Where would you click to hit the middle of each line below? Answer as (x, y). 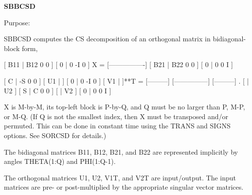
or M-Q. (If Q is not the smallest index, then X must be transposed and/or (116, 116)
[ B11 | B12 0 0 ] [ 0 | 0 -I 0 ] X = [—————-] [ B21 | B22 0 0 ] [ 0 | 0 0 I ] (118, 64)
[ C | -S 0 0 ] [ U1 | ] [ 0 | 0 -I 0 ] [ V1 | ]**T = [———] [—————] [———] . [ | (126, 80)
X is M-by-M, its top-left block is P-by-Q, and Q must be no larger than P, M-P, (125, 107)
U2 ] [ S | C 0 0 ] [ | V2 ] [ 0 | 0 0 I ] (58, 90)
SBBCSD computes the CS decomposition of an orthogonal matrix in (107, 39)
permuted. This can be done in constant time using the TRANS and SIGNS (117, 126)
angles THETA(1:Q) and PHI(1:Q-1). (60, 161)
